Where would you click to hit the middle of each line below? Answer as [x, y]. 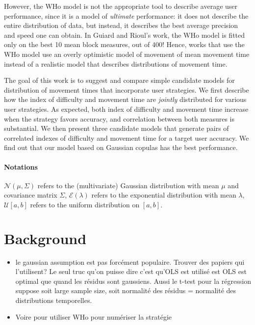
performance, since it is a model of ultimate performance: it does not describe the [126, 15]
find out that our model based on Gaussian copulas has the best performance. [121, 147]
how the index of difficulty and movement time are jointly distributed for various [125, 99]
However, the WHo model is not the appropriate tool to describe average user [121, 6]
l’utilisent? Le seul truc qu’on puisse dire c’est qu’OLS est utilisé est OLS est [131, 271]
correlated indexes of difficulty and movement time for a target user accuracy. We [127, 137]
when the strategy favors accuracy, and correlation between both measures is [119, 118]
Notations [21, 166]
